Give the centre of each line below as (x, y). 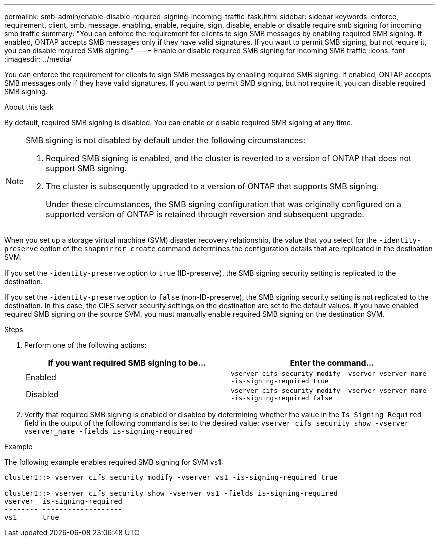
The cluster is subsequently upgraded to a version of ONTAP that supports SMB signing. (212, 186)
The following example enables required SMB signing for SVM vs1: (114, 462)
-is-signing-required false (282, 398)
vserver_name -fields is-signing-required (109, 431)
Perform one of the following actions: (85, 345)
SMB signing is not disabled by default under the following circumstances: (166, 140)
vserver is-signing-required (63, 501)
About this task (29, 107)
